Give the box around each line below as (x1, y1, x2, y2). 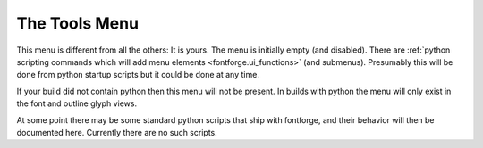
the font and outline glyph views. (16, 98, 138, 109)
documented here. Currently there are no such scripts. (16, 127, 218, 137)
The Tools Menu (16, 13, 139, 33)
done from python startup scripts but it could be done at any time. (16, 70, 259, 80)
